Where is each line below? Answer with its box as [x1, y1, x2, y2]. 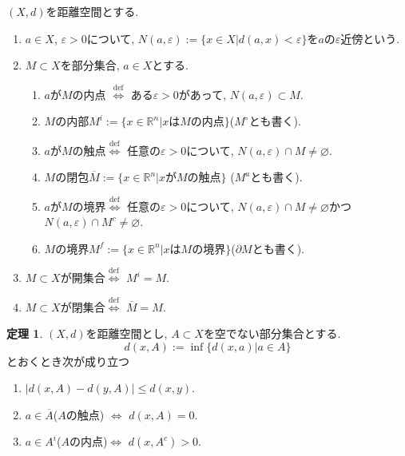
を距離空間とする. [46, 3, 139, 19]
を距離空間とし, [85, 325, 168, 342]
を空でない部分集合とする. [203, 325, 341, 342]
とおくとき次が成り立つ [6, 352, 129, 369]
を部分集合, [60, 57, 120, 73]
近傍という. [340, 30, 400, 46]
